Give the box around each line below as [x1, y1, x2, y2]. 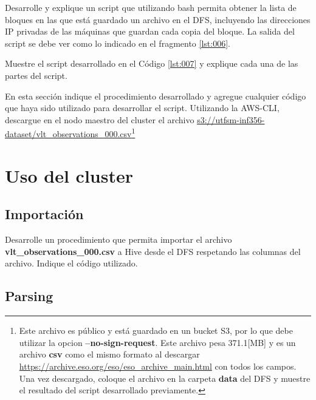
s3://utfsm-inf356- [197, 113, 265, 126]
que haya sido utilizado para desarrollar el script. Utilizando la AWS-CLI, [5, 101, 280, 114]
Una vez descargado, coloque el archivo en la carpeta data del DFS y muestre [19, 371, 311, 384]
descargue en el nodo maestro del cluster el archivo [5, 113, 194, 126]
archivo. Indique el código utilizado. [5, 257, 138, 269]
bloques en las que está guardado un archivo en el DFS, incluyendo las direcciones [5, 13, 311, 25]
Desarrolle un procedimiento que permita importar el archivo [5, 233, 232, 246]
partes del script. [5, 69, 67, 81]
